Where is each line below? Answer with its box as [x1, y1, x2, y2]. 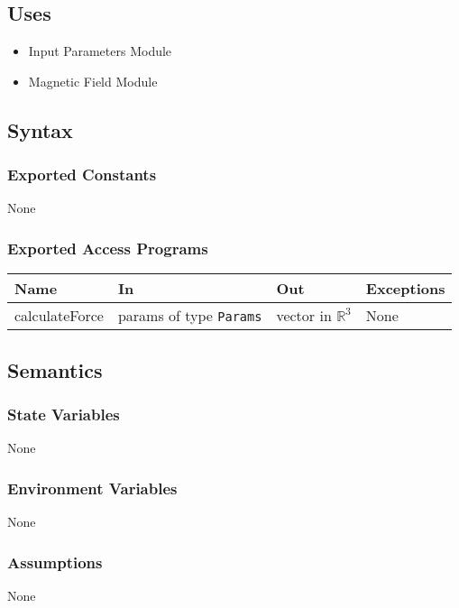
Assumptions [7, 550, 103, 573]
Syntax [7, 115, 73, 143]
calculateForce [14, 305, 104, 327]
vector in [276, 305, 332, 327]
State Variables [7, 402, 120, 425]
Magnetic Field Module [28, 71, 158, 90]
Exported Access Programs [7, 236, 208, 259]
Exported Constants [7, 163, 157, 186]
